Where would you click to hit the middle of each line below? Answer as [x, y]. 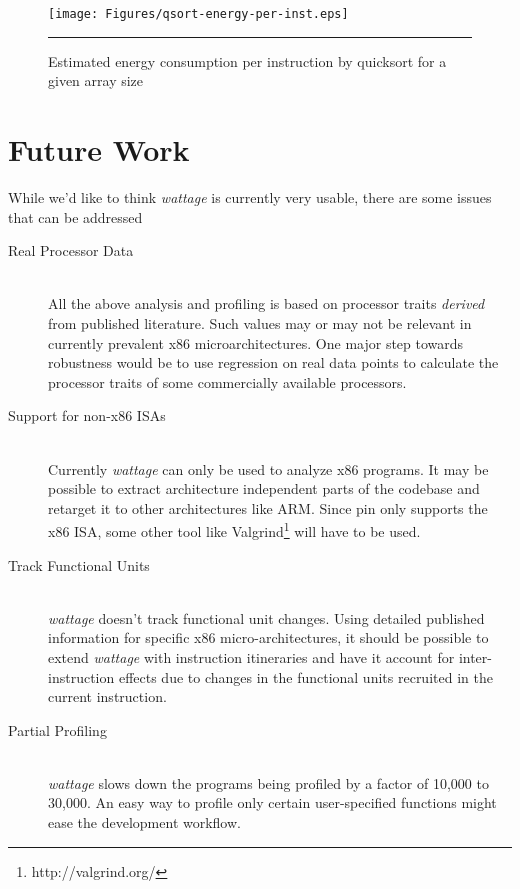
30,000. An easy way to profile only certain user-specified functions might [272, 802]
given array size [96, 80]
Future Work [99, 149]
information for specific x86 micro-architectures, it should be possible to [268, 637]
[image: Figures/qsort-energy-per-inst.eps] [198, 14]
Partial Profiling [57, 729]
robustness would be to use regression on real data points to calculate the [273, 362]
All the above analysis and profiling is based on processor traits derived [266, 303]
